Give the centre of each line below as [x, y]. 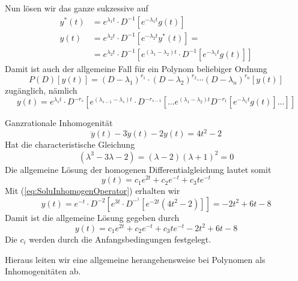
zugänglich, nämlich [41, 90]
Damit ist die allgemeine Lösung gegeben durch [92, 217]
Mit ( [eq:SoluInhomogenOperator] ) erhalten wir [93, 191]
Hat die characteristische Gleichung [70, 144]
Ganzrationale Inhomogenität [59, 123]
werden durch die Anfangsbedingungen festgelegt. [120, 239]
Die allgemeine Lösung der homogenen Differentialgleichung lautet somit [138, 169]
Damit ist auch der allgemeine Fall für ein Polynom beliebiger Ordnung [136, 68]
